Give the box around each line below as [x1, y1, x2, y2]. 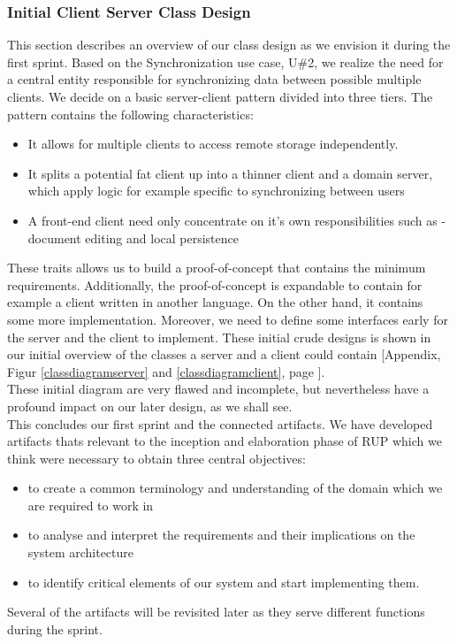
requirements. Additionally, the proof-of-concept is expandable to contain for [7, 275, 423, 294]
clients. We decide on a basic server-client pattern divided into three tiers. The [7, 88, 433, 105]
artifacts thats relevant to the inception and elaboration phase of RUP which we [7, 432, 442, 450]
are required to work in [27, 495, 154, 514]
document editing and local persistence [27, 228, 239, 247]
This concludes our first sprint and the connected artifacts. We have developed [7, 414, 433, 433]
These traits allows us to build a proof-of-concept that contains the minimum [7, 258, 426, 277]
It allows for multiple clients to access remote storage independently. [27, 134, 399, 153]
